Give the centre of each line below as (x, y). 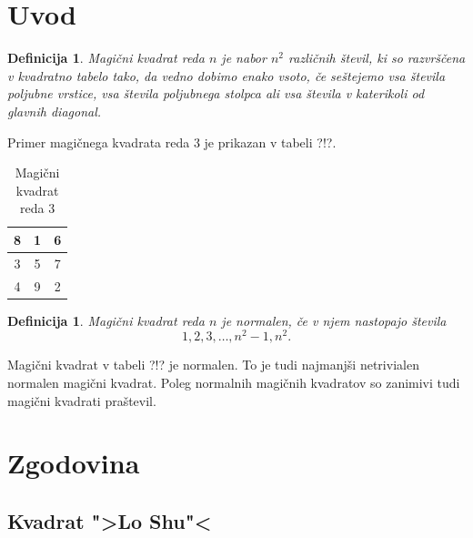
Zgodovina (74, 463)
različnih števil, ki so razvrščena (377, 58)
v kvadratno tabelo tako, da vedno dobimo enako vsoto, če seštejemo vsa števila (226, 75)
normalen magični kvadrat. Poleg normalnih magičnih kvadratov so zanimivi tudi (234, 382)
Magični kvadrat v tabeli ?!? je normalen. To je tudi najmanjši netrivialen (213, 365)
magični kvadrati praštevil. (82, 400)
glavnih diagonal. (55, 111)
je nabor (244, 58)
